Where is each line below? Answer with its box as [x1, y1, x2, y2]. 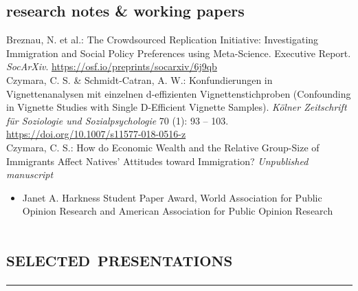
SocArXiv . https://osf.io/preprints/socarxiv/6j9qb [6, 59, 217, 74]
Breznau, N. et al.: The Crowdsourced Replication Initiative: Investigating [6, 32, 319, 47]
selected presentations [6, 244, 233, 272]
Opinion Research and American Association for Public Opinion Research [22, 204, 333, 218]
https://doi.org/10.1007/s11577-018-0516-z [6, 127, 186, 141]
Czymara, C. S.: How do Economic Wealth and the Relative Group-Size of [6, 140, 320, 154]
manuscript [6, 167, 54, 182]
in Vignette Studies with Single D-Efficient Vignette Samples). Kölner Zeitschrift [6, 100, 347, 114]
